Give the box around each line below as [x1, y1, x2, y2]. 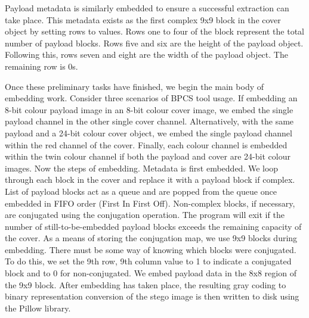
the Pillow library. [5, 301, 71, 314]
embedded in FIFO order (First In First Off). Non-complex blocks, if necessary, [5, 197, 295, 209]
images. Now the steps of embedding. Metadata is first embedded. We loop [5, 161, 279, 174]
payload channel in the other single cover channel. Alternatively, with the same [5, 115, 294, 127]
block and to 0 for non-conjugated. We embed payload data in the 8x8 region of [5, 267, 296, 279]
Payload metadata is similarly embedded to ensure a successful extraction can [5, 2, 289, 14]
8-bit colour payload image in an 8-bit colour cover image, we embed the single [5, 103, 293, 116]
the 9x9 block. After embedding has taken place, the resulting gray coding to [5, 278, 286, 291]
